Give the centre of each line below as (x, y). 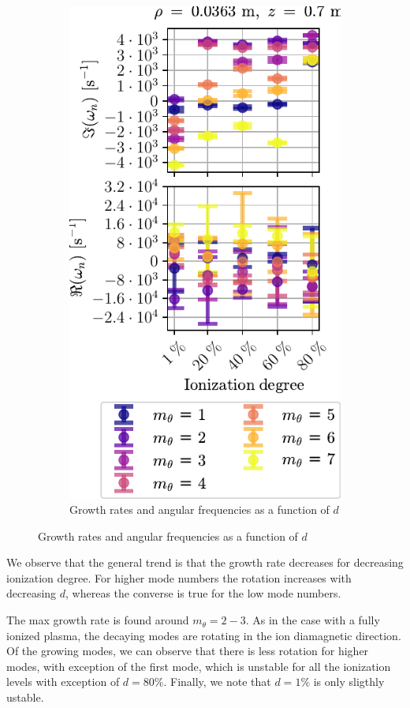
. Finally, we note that (217, 682)
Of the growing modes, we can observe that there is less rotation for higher (188, 651)
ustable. (25, 697)
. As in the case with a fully (313, 620)
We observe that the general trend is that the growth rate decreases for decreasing (205, 562)
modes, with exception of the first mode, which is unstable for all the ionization (199, 666)
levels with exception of (63, 682)
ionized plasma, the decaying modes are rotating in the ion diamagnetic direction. (204, 635)
